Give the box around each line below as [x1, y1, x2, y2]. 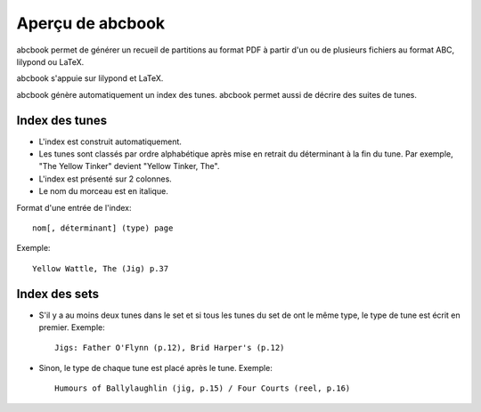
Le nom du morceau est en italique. [38, 186, 168, 197]
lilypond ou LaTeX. [16, 56, 85, 67]
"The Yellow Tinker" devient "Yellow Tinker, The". [38, 161, 220, 172]
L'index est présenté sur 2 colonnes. [38, 174, 173, 184]
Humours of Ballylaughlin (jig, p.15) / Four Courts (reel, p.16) [54, 384, 351, 393]
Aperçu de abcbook [16, 13, 166, 33]
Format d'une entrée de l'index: [16, 202, 132, 213]
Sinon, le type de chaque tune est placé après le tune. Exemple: [38, 362, 273, 373]
